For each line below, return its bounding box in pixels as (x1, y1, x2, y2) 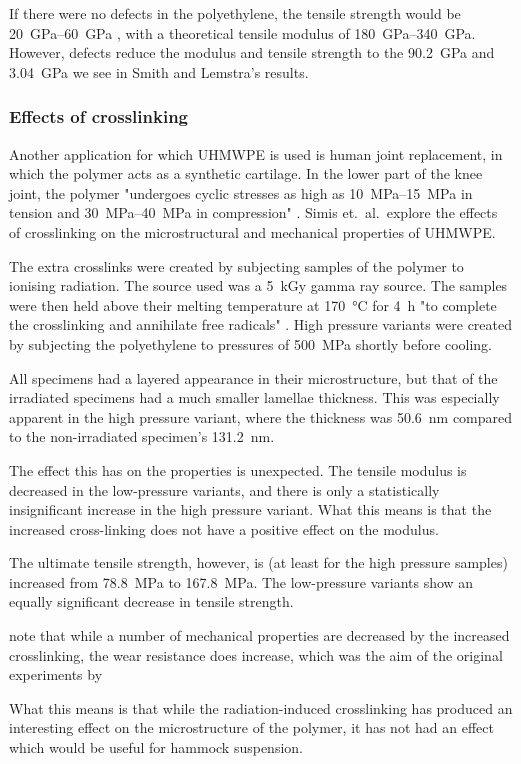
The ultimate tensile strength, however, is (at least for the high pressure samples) (9, 552, 508, 573)
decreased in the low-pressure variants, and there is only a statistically (9, 479, 440, 500)
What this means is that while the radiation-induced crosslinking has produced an (9, 697, 513, 718)
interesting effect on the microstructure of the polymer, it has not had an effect (9, 717, 494, 738)
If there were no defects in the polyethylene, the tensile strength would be (9, 3, 461, 23)
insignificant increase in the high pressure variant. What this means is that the (9, 499, 492, 520)
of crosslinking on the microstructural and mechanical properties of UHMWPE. (9, 221, 496, 242)
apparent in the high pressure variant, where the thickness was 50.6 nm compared (9, 406, 513, 427)
